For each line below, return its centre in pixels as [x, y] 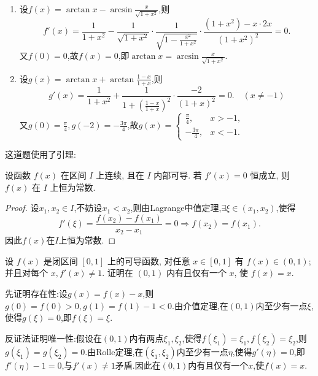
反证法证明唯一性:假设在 [53, 338]
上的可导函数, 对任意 [149, 260]
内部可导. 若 [178, 175]
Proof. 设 [22, 208]
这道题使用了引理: [41, 154]
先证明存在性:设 [36, 293]
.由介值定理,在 [200, 305]
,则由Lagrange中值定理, [176, 208]
